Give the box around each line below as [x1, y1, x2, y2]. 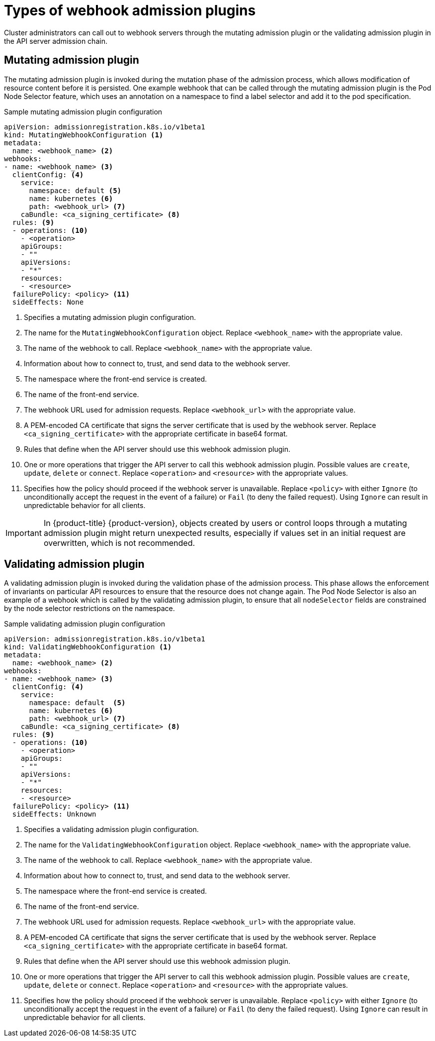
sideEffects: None [12, 298, 84, 306]
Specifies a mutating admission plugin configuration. [24, 312, 196, 321]
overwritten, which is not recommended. [43, 537, 195, 548]
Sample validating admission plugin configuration [4, 620, 165, 628]
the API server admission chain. [4, 36, 107, 45]
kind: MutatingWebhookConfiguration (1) [4, 130, 164, 139]
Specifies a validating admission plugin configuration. [24, 825, 199, 834]
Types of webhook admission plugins [4, 2, 256, 19]
